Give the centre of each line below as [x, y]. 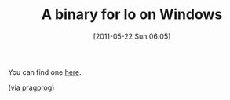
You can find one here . [45, 72]
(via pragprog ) [31, 87]
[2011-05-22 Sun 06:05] [132, 36]
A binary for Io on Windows [132, 15]
